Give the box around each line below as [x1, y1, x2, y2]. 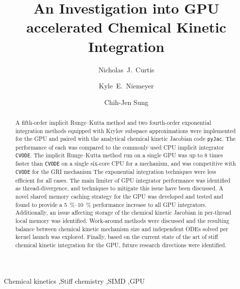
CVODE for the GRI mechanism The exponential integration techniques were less [15, 168, 216, 176]
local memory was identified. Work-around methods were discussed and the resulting [15, 216, 229, 224]
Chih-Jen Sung [104, 97, 149, 107]
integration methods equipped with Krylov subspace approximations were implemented [15, 126, 236, 135]
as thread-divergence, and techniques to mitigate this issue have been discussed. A [15, 184, 223, 192]
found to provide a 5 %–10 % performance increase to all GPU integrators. [15, 200, 207, 208]
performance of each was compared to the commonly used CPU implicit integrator [15, 143, 224, 151]
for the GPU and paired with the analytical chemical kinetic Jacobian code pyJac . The [15, 135, 236, 143]
